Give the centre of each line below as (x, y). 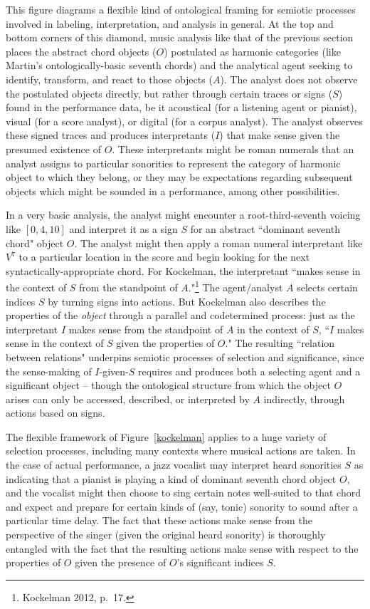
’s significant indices (220, 562)
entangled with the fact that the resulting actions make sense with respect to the (182, 548)
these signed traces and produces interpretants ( (111, 135)
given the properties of (165, 343)
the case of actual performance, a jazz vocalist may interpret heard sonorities (174, 465)
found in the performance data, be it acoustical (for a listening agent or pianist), (181, 107)
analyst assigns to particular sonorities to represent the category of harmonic (173, 163)
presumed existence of (53, 149)
